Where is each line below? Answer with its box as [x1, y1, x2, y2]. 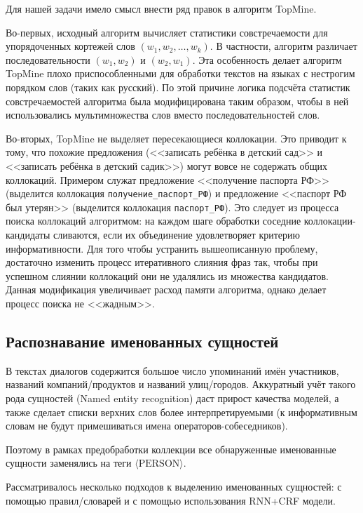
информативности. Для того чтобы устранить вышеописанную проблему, [6, 241, 318, 255]
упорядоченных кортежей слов [6, 39, 135, 53]
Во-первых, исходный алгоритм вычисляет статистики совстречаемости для [6, 25, 328, 39]
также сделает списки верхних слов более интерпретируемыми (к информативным [6, 404, 357, 419]
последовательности [6, 52, 90, 67]
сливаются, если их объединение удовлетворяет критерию [53, 227, 300, 242]
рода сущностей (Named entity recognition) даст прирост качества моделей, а [6, 390, 339, 405]
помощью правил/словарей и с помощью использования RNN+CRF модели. [6, 493, 336, 507]
